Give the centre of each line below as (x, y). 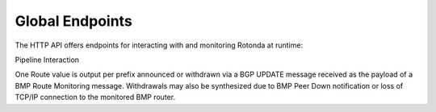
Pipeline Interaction (47, 60)
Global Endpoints (73, 21)
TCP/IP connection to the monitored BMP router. (95, 97)
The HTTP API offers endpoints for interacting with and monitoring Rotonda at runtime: (159, 45)
